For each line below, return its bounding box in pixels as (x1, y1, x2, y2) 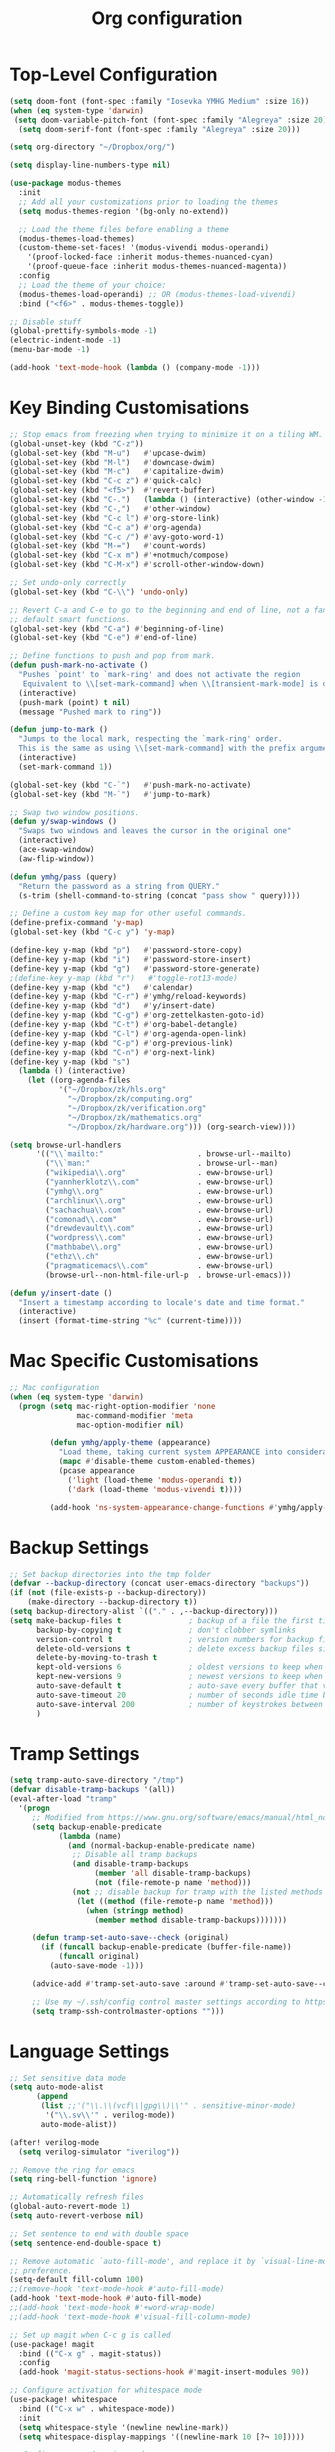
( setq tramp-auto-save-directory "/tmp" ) (9, 1775, 185, 1786)
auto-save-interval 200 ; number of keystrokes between (35, 1699, 324, 1709)
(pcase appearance (58, 1466, 136, 1476)
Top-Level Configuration (9, 63, 218, 86)
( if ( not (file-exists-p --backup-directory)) (9, 1588, 207, 1598)
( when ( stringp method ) (85, 1905, 185, 1916)
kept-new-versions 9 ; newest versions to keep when (35, 1672, 324, 1682)
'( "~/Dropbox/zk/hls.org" (58, 1085, 167, 1095)
